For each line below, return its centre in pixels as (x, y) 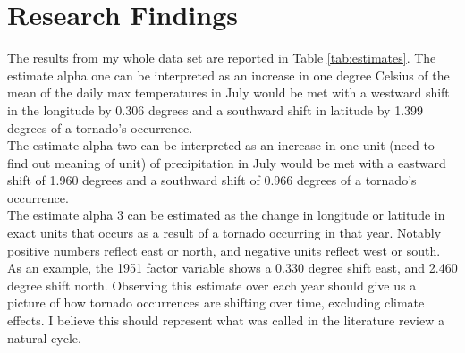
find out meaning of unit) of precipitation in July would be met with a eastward (227, 162)
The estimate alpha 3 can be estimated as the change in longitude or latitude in (226, 215)
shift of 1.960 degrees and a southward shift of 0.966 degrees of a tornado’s (212, 180)
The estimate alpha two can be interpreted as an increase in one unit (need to (221, 145)
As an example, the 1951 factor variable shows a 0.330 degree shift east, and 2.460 (232, 268)
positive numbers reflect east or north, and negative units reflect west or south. (224, 250)
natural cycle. (44, 337)
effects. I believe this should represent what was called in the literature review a (226, 320)
